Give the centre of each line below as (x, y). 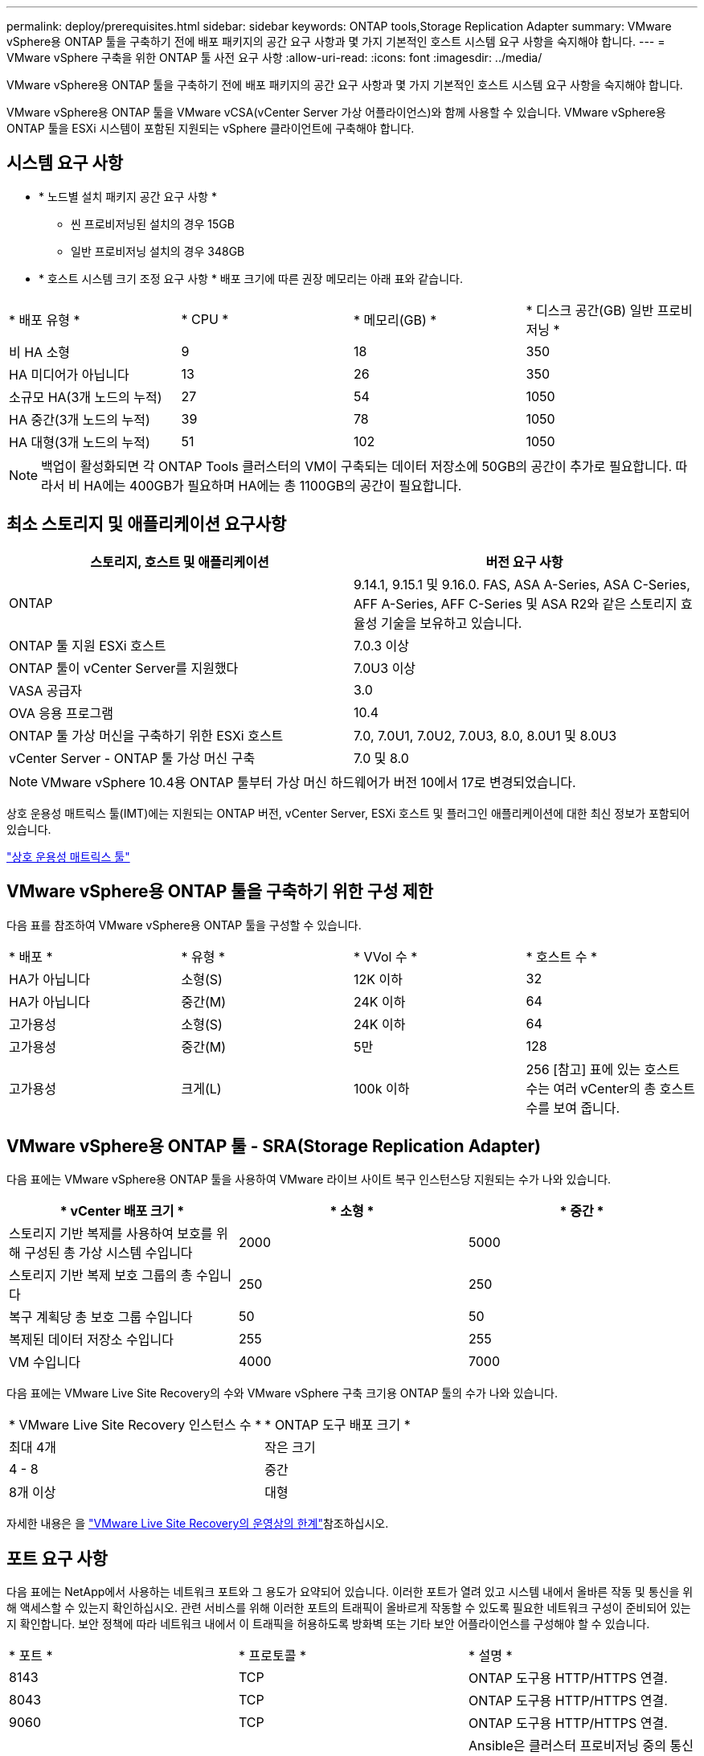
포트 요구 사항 (57, 1558)
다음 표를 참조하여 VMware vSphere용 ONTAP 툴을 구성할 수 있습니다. (184, 925)
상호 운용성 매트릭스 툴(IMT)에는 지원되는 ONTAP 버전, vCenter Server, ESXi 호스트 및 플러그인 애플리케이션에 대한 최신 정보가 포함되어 (348, 813)
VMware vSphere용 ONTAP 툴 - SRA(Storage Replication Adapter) (274, 1146)
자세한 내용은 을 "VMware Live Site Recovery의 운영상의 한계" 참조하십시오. (198, 1524)
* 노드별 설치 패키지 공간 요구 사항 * (128, 196)
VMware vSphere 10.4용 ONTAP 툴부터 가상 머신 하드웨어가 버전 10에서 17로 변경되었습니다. (309, 782)
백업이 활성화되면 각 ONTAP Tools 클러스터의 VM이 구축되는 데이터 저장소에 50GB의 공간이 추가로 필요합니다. (357, 466)
